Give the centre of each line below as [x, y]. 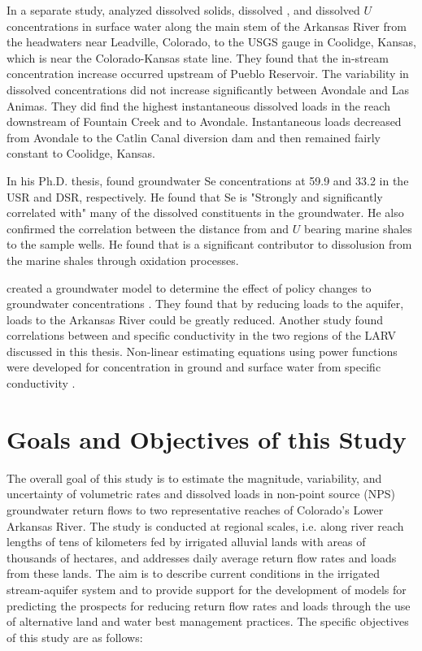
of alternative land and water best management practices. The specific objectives [208, 621]
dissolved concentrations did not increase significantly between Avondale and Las [208, 89]
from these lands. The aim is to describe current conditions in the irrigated [194, 573]
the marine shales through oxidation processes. [123, 260]
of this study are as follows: [75, 637]
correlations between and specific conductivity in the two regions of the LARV [202, 335]
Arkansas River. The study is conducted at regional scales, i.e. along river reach [205, 525]
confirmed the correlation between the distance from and [148, 228]
